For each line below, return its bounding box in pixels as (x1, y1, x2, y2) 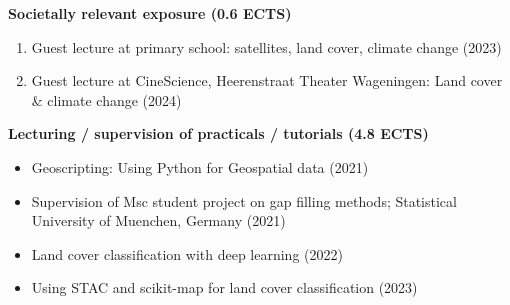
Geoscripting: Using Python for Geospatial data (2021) (31, 156, 369, 177)
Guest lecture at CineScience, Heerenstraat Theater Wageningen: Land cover (31, 70, 503, 91)
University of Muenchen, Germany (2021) (31, 210, 286, 231)
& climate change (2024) (31, 89, 182, 110)
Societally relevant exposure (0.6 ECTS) (8, 3, 292, 23)
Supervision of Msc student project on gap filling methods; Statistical (31, 190, 457, 211)
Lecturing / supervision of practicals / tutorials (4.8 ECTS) (8, 123, 429, 144)
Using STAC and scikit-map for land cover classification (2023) (31, 277, 418, 298)
